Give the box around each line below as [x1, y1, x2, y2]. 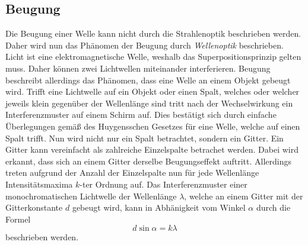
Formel [5, 212, 31, 225]
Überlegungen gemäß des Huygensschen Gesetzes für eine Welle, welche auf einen [5, 120, 300, 132]
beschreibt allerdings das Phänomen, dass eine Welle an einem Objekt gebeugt [5, 73, 291, 86]
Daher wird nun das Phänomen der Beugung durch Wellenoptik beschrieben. [5, 38, 284, 51]
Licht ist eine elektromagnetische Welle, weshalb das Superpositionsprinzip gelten [5, 50, 301, 63]
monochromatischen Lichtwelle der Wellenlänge [5, 189, 177, 202]
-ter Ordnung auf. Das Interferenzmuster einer [80, 178, 247, 190]
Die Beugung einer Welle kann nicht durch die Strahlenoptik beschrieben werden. [5, 27, 301, 40]
